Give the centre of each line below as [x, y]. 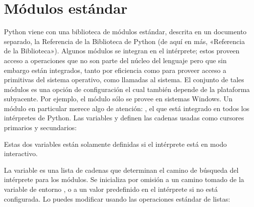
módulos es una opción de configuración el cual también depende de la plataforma [127, 89]
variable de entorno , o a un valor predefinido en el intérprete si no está [111, 189]
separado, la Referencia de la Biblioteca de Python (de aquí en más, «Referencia [125, 41]
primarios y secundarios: [40, 127]
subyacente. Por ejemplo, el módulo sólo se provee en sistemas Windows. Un [118, 99]
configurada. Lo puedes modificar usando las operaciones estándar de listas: [117, 198]
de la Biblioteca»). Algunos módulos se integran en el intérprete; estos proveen [122, 51]
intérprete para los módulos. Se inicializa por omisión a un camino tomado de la [124, 179]
